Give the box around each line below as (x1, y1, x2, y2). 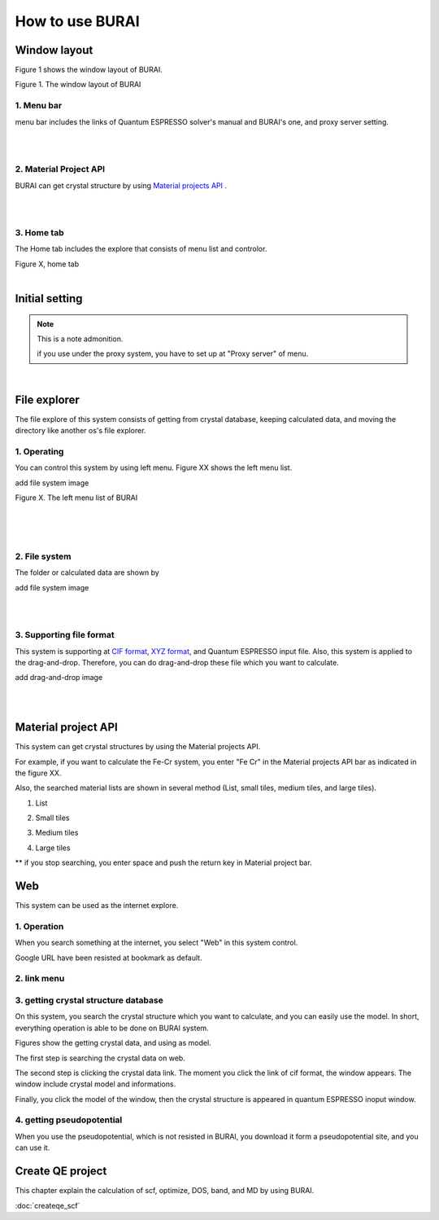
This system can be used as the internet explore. (15, 901, 179, 911)
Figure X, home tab (15, 259, 80, 269)
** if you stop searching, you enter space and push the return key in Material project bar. (15, 858, 312, 867)
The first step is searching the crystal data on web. (15, 1053, 186, 1063)
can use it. (15, 1143, 50, 1152)
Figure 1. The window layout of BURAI (15, 80, 141, 90)
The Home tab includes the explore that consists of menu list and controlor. (15, 244, 267, 254)
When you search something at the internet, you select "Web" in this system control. (15, 937, 298, 948)
